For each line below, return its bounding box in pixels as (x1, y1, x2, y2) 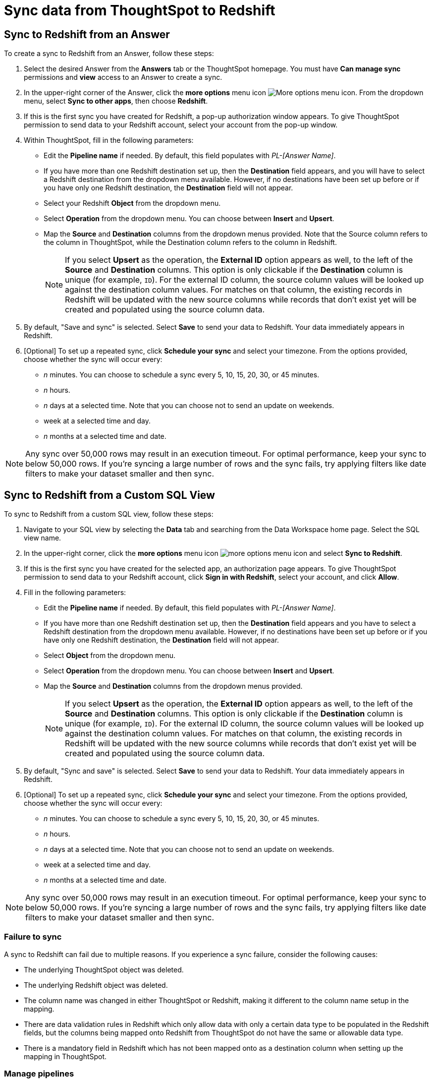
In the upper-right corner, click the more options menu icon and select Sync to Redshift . (24, 549, 402, 558)
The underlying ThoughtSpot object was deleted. (24, 965, 184, 974)
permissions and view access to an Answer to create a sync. (24, 73, 222, 82)
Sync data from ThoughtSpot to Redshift (4, 2, 275, 19)
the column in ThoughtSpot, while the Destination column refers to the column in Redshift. (44, 238, 337, 247)
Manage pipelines (4, 1069, 74, 1079)
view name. (24, 534, 61, 542)
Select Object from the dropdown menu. (44, 651, 176, 660)
